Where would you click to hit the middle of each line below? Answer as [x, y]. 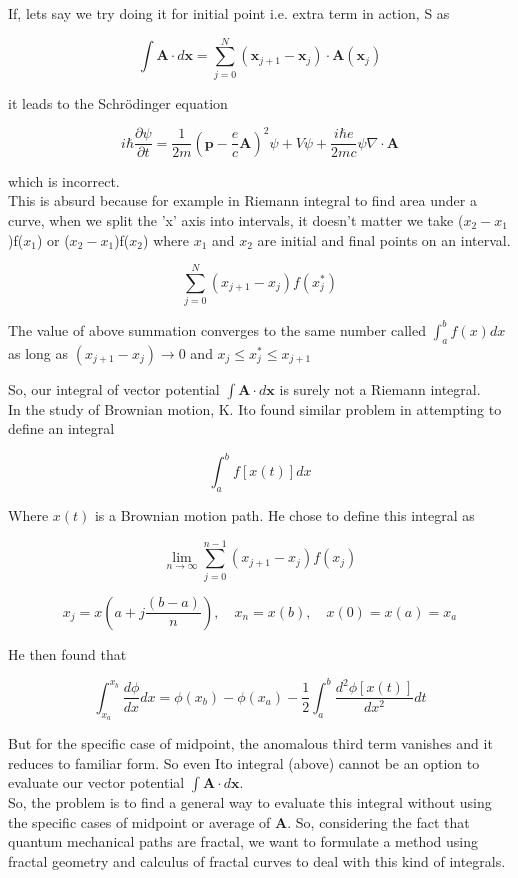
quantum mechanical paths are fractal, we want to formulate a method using [243, 841]
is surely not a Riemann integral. [380, 388]
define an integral [61, 428]
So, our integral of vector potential [114, 388]
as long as [38, 352]
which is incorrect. [64, 180]
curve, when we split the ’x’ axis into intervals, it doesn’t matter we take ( [236, 220]
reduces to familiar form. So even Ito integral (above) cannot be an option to [244, 762]
